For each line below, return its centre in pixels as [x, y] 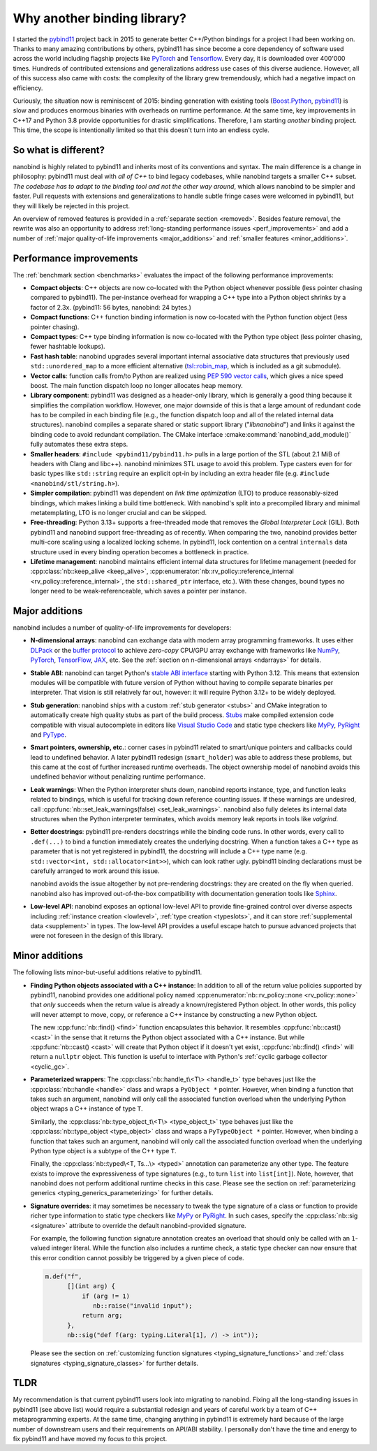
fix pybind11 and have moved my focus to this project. [90, 1438]
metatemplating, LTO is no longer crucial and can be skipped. [119, 512]
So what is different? [59, 150]
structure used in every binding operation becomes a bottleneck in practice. [140, 551]
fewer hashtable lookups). [68, 347]
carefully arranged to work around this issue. [95, 871]
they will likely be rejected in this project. [72, 205]
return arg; [102, 1315]
